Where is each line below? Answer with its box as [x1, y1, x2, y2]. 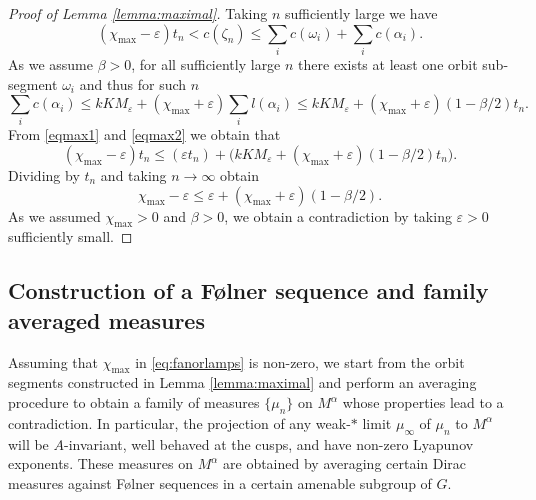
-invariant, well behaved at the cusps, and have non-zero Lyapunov [64, 433, 474, 454]
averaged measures [8, 304, 205, 335]
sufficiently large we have [284, 3, 438, 23]
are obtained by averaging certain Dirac [223, 453, 467, 474]
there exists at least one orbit [298, 53, 478, 74]
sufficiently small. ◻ [8, 226, 133, 247]
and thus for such [79, 73, 187, 94]
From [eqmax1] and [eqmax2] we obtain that [8, 124, 281, 145]
